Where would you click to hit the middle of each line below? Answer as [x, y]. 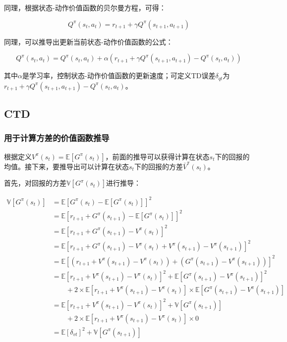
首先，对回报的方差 [35, 183]
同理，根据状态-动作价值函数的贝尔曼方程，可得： [85, 7]
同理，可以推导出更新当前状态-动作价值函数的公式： [88, 41]
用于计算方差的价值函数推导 [57, 138]
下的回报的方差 [158, 166]
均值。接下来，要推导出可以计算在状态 [66, 166]
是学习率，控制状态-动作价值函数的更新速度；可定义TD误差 [119, 75]
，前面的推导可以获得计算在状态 [157, 156]
